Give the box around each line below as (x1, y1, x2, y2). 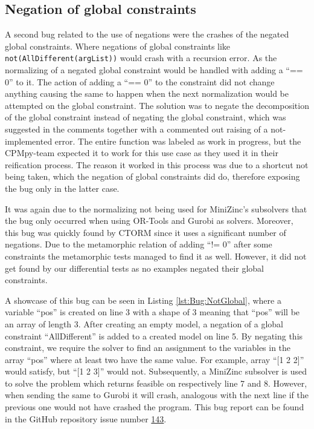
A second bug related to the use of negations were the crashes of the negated (5, 28, 289, 41)
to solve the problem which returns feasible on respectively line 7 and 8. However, (5, 376, 307, 389)
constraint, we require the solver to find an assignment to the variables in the (5, 341, 291, 354)
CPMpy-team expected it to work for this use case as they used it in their (5, 146, 278, 159)
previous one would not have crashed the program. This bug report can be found (5, 401, 304, 413)
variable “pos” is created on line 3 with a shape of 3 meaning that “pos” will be (5, 306, 300, 318)
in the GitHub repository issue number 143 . (5, 412, 167, 425)
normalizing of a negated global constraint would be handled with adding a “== (5, 64, 303, 76)
